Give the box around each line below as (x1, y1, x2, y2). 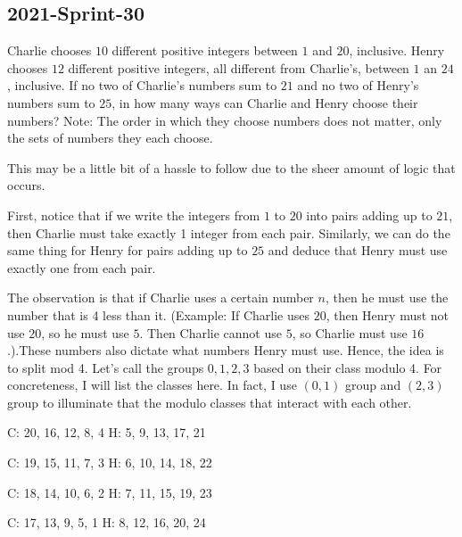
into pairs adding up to (306, 205, 433, 224)
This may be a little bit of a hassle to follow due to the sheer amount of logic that (7, 158, 456, 177)
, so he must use (41, 323, 129, 342)
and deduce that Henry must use (268, 241, 448, 260)
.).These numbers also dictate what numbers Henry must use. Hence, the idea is (7, 341, 444, 359)
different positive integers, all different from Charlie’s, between (68, 58, 409, 77)
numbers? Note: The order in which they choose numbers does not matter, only (7, 111, 442, 129)
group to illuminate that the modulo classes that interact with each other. (7, 392, 412, 411)
